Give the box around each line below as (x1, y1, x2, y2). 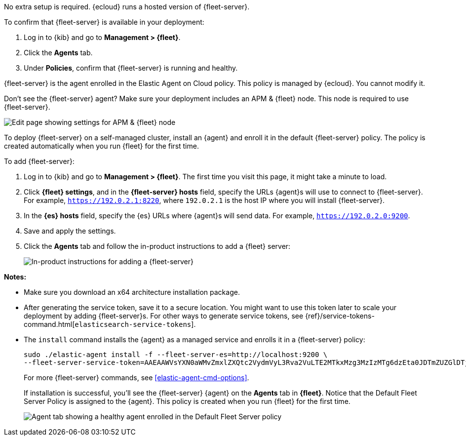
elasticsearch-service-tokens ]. (75, 320, 196, 328)
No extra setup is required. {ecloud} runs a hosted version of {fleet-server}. (4, 2, 250, 11)
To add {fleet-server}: (4, 157, 75, 165)
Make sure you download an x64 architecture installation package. (24, 288, 240, 296)
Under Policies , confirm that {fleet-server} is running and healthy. (24, 64, 238, 72)
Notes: (4, 273, 27, 281)
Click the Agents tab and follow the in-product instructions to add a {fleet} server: (24, 242, 291, 250)
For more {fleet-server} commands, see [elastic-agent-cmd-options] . (24, 373, 249, 382)
